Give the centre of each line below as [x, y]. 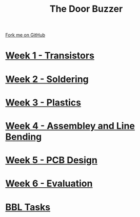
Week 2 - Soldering [47, 79]
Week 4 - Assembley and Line [70, 126]
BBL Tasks [28, 207]
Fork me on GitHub [25, 35]
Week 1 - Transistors [50, 56]
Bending [24, 137]
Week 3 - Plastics [43, 102]
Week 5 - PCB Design [51, 160]
